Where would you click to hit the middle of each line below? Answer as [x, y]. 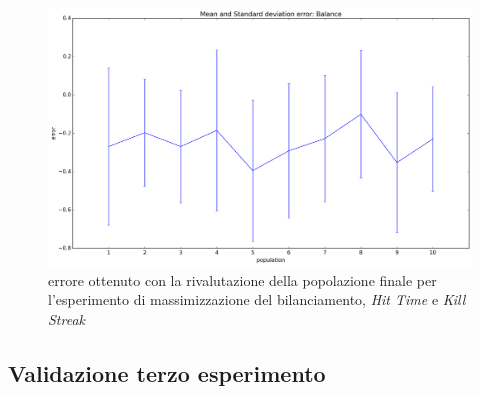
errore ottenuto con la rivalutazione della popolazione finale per [242, 279]
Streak [67, 318]
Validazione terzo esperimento [167, 372]
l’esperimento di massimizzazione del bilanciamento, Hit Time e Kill [257, 299]
